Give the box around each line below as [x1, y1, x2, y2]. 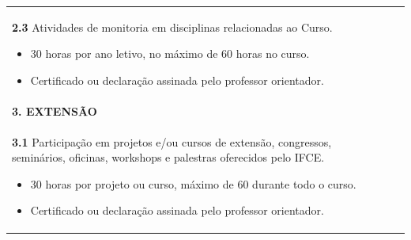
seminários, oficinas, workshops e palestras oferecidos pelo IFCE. [12, 149, 325, 166]
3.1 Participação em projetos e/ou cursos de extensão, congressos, [12, 133, 332, 150]
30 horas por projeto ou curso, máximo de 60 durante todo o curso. [30, 175, 356, 192]
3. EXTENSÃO [12, 102, 97, 119]
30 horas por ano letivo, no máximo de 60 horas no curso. [30, 45, 310, 62]
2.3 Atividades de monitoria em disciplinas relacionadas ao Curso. [12, 18, 333, 35]
